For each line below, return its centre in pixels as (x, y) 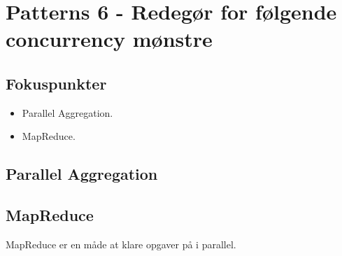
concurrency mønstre (109, 39)
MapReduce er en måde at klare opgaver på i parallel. (121, 244)
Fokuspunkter (56, 83)
